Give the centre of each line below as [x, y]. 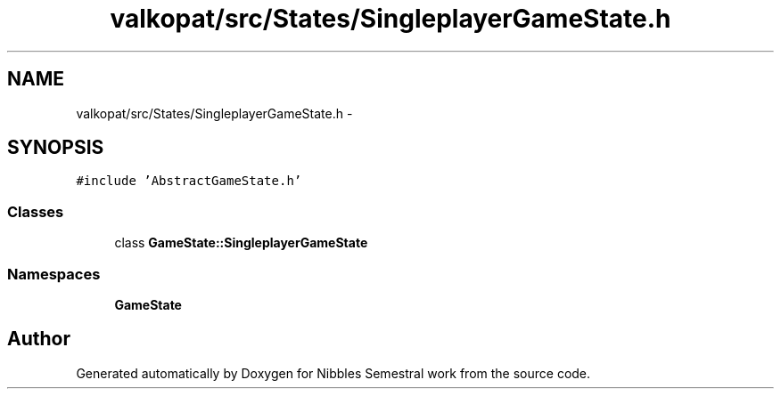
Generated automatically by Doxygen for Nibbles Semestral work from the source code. [333, 373]
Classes [36, 211]
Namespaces [54, 274]
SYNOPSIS [56, 148]
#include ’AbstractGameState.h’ [189, 181]
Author [39, 339]
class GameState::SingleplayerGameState [241, 243]
